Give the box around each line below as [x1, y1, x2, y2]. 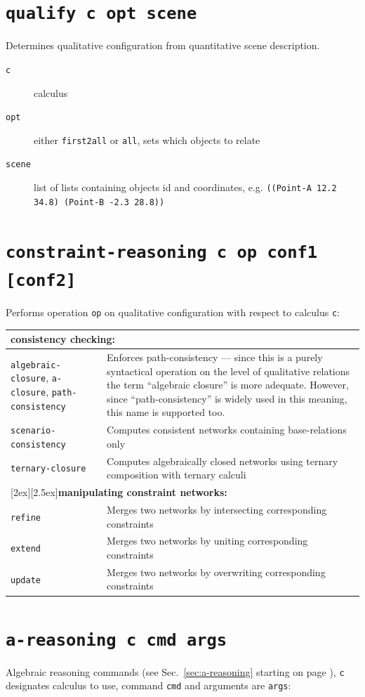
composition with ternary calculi [107, 467, 246, 482]
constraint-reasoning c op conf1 [6, 242, 318, 262]
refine [11, 512, 41, 523]
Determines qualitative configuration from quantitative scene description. [6, 38, 320, 53]
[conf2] [6, 270, 77, 290]
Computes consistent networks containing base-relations [107, 422, 347, 437]
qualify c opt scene [6, 4, 197, 24]
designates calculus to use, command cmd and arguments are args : [6, 678, 291, 693]
